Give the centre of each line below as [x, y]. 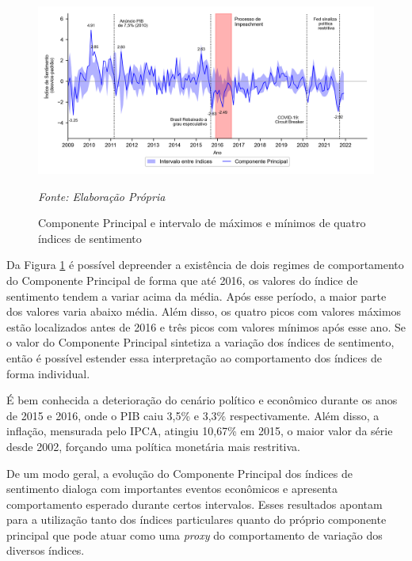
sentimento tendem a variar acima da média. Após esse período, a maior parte [196, 296]
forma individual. [48, 373]
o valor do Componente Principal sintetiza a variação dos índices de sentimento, [200, 342]
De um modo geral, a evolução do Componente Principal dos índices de [179, 473]
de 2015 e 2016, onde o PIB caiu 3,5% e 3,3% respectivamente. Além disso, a [193, 415]
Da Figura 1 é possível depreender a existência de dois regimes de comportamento [205, 265]
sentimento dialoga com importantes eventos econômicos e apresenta [172, 489]
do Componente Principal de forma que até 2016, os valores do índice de [182, 280]
